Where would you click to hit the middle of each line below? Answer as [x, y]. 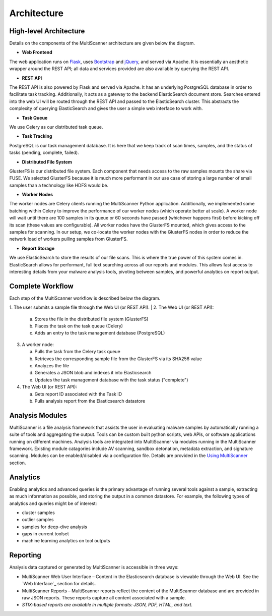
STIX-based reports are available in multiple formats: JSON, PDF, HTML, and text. [107, 605]
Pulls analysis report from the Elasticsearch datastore [90, 401]
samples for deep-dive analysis [55, 527]
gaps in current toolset [45, 534]
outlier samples [38, 520]
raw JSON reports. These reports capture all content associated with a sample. [104, 597]
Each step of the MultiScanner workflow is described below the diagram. [85, 298]
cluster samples [38, 513]
